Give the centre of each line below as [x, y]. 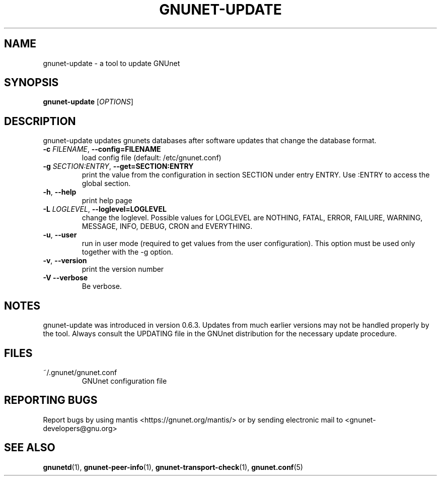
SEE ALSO [30, 448]
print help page [107, 201]
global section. [106, 184]
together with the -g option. [127, 252]
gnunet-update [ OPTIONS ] [88, 102]
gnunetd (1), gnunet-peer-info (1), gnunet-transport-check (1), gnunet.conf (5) [173, 467]
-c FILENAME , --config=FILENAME [102, 149]
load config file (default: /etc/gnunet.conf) [152, 158]
